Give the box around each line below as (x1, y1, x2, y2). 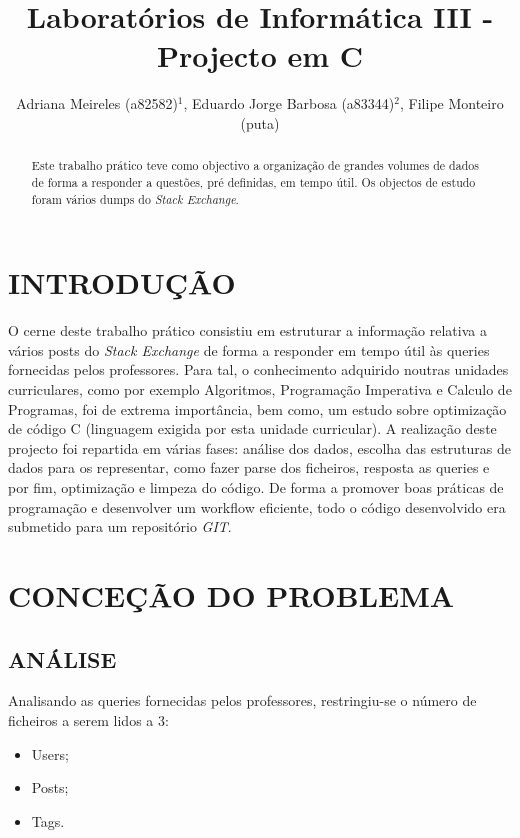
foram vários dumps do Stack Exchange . (31, 190, 239, 207)
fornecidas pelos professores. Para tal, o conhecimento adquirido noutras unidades (8, 359, 509, 380)
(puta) (240, 112, 280, 133)
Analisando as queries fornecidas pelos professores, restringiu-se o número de (8, 690, 477, 711)
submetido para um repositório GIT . (8, 516, 232, 537)
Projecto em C (156, 35, 364, 76)
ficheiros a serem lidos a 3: (8, 709, 169, 730)
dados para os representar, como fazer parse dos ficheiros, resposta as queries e (8, 457, 490, 478)
